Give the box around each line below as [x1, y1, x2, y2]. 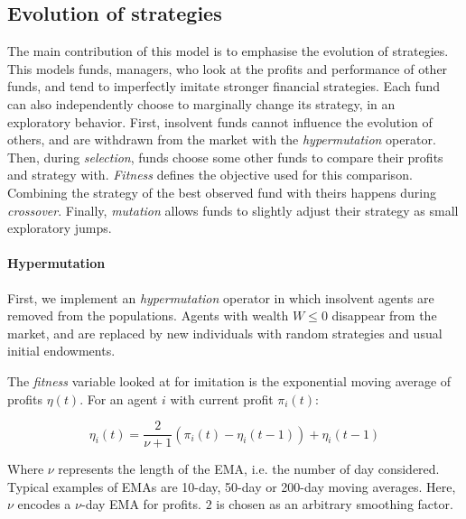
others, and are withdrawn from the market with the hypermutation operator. [7, 130, 436, 149]
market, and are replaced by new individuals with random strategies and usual [7, 323, 443, 342]
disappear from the [331, 306, 437, 325]
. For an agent [79, 389, 158, 408]
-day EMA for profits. [80, 495, 201, 514]
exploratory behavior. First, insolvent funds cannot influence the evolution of [7, 112, 433, 131]
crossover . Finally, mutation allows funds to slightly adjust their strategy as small [7, 200, 459, 219]
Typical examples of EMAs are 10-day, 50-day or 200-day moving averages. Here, [7, 477, 456, 496]
